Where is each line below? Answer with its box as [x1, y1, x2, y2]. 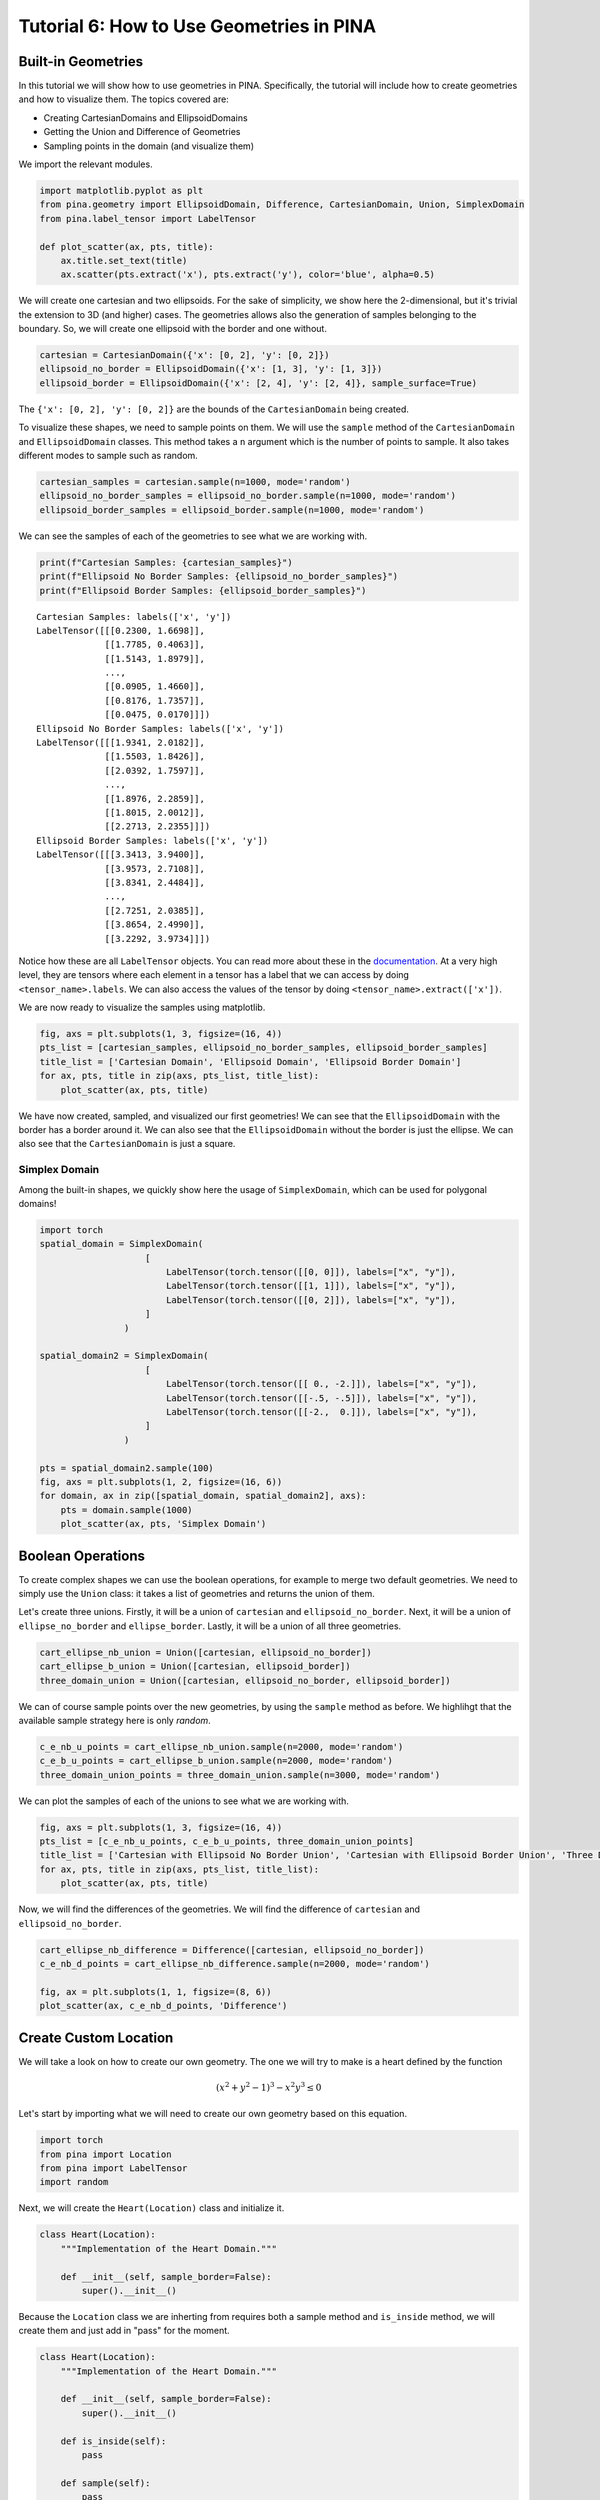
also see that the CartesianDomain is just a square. [18, 1138, 236, 1150]
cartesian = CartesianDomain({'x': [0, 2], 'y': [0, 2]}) [39, 350, 330, 361]
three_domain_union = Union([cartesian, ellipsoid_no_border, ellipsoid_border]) [39, 1675, 452, 1686]
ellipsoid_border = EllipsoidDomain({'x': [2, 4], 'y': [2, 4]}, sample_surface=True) [39, 377, 478, 389]
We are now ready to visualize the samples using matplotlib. [18, 1001, 266, 1014]
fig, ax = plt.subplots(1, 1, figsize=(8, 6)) [39, 1986, 272, 1997]
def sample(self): [60, 2477, 151, 2489]
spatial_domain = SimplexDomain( [39, 1238, 204, 1250]
